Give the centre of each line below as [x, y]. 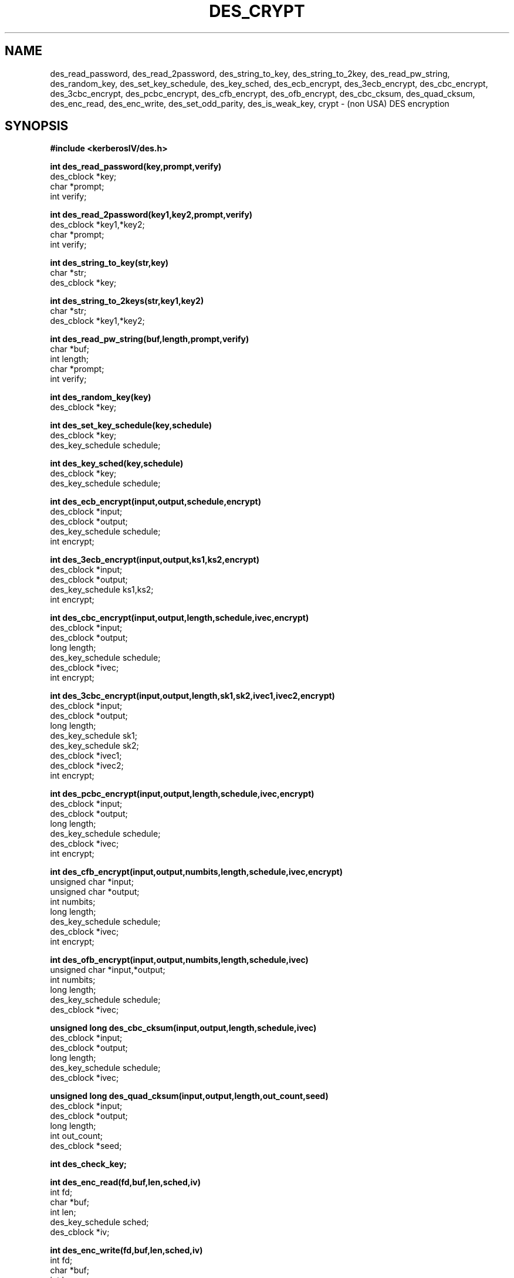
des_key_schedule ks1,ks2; [102, 590]
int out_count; [76, 1136]
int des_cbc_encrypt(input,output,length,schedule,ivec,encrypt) [180, 618]
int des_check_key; [88, 1164]
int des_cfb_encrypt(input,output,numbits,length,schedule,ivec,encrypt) [196, 872]
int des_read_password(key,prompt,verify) [136, 167]
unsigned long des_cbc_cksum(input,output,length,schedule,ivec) [183, 1028]
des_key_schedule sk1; [94, 736]
